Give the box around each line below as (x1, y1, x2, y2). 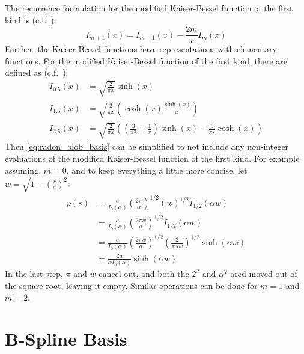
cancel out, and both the (99, 267, 189, 280)
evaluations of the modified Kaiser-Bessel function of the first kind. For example (5, 152, 300, 165)
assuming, (5, 163, 41, 176)
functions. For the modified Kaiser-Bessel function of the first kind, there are (5, 54, 287, 67)
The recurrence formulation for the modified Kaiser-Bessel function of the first (5, 2, 293, 14)
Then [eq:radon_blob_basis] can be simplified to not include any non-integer (5, 140, 289, 153)
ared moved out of (230, 267, 297, 280)
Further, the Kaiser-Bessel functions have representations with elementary (5, 43, 277, 55)
